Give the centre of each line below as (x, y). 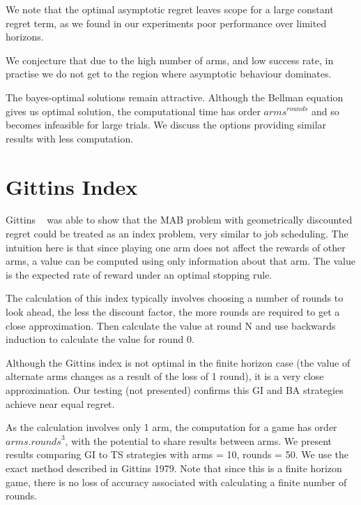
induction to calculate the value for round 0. (100, 339)
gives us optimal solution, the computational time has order (133, 111)
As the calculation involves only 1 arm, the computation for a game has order (171, 427)
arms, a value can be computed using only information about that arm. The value (180, 261)
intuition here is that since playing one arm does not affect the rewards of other (176, 247)
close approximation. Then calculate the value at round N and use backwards (171, 325)
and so (325, 111)
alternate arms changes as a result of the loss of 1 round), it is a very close (165, 376)
